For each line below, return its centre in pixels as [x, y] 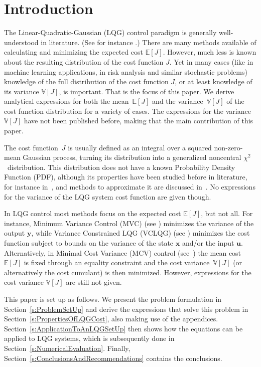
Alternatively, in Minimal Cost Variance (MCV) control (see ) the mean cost [123, 252]
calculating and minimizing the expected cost [74, 52]
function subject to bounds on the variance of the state [89, 243]
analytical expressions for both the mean [67, 101]
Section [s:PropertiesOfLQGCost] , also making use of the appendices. [111, 319]
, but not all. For [227, 213]
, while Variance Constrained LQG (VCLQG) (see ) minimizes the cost [141, 233]
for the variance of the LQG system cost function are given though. [108, 196]
